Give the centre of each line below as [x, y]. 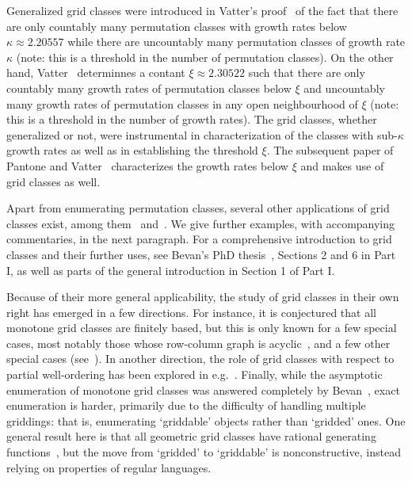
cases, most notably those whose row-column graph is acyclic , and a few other [198, 343]
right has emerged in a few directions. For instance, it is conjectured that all [191, 312]
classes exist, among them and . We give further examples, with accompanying [201, 223]
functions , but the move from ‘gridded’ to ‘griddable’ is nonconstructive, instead [204, 452]
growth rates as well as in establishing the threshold [132, 150]
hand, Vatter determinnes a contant [96, 73]
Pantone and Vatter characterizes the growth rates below [147, 165]
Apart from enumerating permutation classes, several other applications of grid [198, 208]
